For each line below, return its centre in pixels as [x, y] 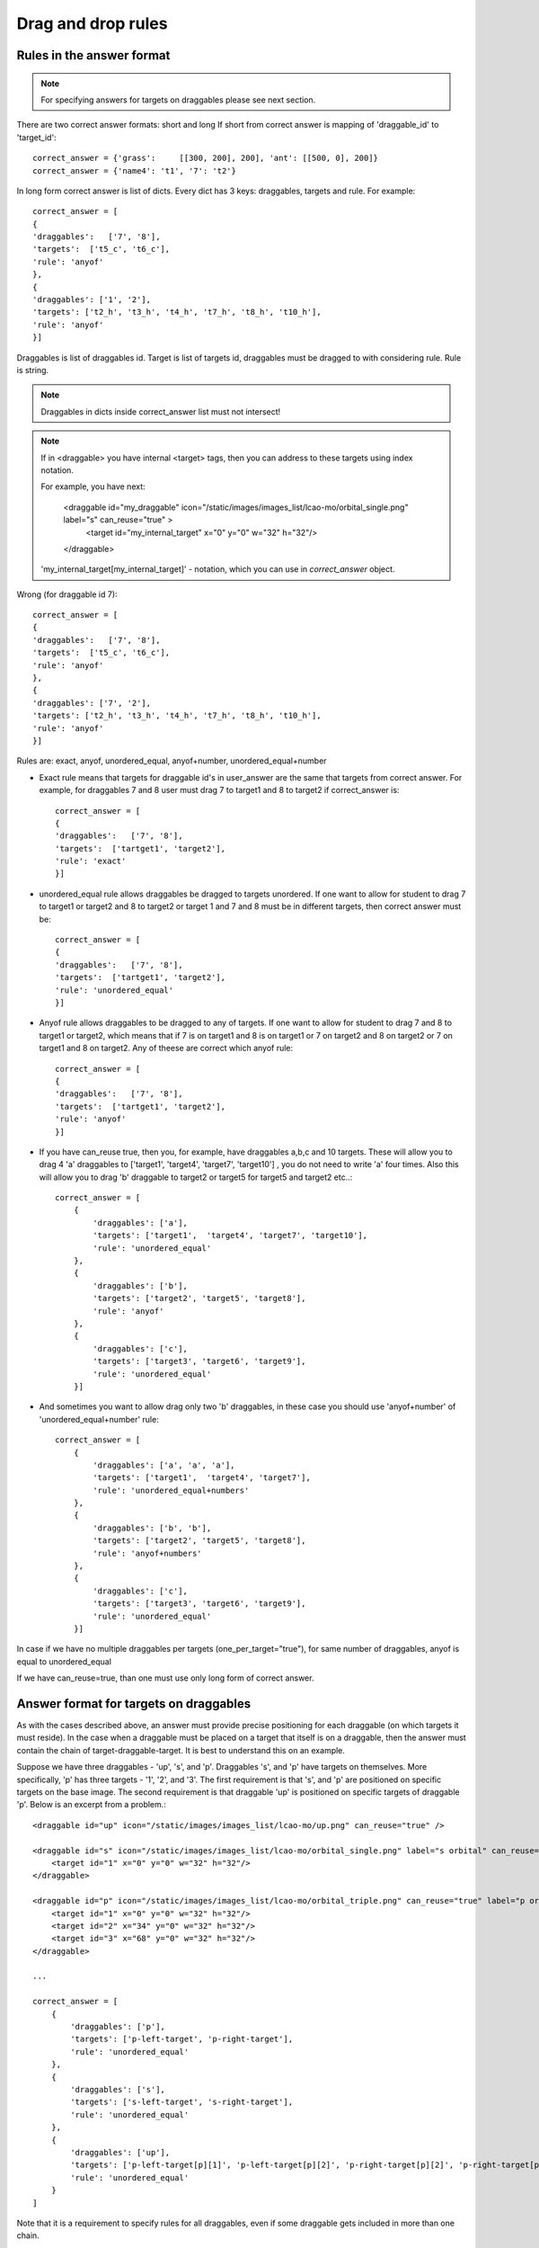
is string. [33, 370]
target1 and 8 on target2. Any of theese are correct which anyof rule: [166, 1048]
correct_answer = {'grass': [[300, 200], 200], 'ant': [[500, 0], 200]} [206, 158]
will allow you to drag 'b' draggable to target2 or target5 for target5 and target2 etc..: [196, 1177]
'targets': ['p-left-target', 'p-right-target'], [182, 2039]
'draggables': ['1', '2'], [92, 300]
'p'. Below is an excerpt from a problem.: [91, 1805]
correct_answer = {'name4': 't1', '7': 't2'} [135, 170]
